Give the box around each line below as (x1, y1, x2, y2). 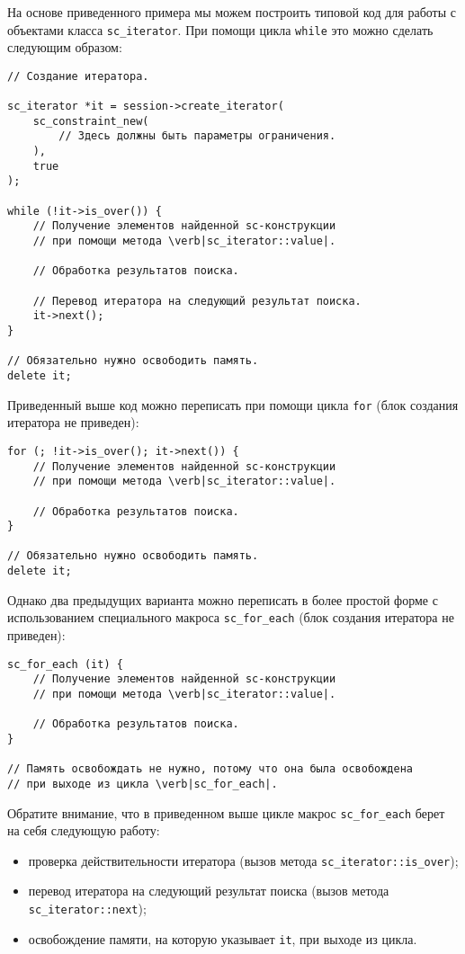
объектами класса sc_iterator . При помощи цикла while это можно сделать (7, 20, 434, 39)
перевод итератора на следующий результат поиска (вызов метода (28, 881, 389, 900)
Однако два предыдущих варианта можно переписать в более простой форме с (7, 590, 438, 609)
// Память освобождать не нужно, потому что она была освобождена (7, 762, 414, 776)
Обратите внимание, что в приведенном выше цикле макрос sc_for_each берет (7, 803, 445, 822)
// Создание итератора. (7, 69, 149, 83)
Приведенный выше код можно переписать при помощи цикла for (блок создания (7, 395, 459, 414)
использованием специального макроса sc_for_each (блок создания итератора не (7, 608, 454, 627)
